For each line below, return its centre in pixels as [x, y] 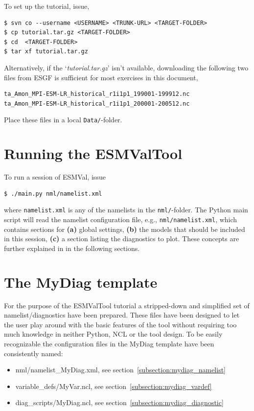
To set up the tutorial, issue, [47, 6]
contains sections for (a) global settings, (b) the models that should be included [125, 229]
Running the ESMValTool [93, 153]
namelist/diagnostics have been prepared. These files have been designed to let [122, 315]
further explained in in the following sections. [72, 248]
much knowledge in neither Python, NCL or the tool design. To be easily [113, 334]
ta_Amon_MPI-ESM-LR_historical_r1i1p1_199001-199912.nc [97, 94]
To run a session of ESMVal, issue [55, 177]
